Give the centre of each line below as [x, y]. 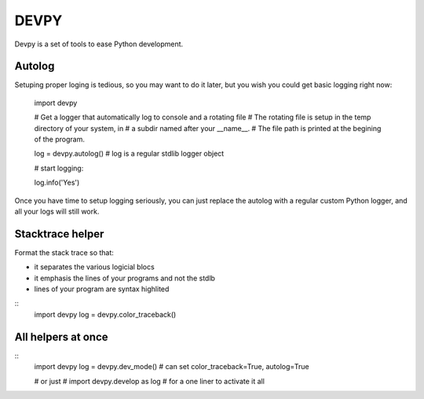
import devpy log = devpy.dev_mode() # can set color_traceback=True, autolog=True [172, 367]
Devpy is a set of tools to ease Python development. [99, 44]
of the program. [60, 139]
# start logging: [59, 168]
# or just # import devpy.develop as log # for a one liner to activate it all [149, 381]
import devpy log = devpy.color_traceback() [105, 314]
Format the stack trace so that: [64, 252]
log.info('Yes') [57, 183]
